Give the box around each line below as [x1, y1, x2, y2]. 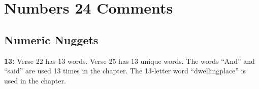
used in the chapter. [4, 75, 66, 85]
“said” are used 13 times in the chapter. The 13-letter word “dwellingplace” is [4, 65, 246, 76]
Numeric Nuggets [4, 32, 99, 47]
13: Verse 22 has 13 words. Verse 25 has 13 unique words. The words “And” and [4, 55, 255, 66]
